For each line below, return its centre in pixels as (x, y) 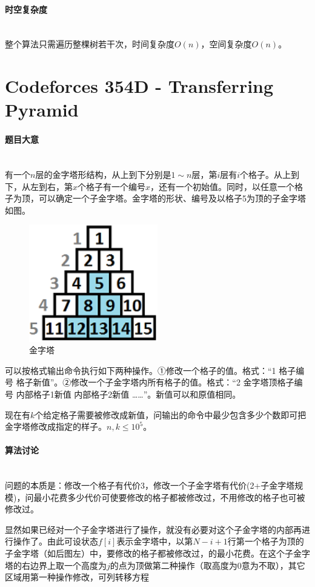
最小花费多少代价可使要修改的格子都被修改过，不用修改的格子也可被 (169, 497)
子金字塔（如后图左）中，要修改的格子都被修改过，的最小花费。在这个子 (149, 553)
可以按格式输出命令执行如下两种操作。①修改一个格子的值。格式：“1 (141, 370)
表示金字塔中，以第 (155, 541)
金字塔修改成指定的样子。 (56, 426)
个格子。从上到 (270, 174)
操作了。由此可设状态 (55, 541)
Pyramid (42, 110)
